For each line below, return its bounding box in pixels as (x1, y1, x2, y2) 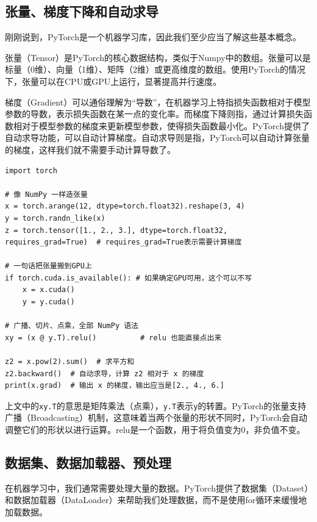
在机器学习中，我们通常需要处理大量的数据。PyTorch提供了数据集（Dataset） (5, 481, 309, 494)
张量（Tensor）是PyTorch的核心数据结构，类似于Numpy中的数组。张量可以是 (5, 51, 311, 63)
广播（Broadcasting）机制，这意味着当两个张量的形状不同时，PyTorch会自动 (5, 411, 308, 424)
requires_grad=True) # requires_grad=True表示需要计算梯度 (5, 238, 242, 247)
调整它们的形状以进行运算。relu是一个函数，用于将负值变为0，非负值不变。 (5, 423, 305, 436)
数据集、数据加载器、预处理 (5, 453, 171, 472)
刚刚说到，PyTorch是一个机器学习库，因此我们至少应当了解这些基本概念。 (5, 30, 301, 43)
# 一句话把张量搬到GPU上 (5, 262, 92, 271)
